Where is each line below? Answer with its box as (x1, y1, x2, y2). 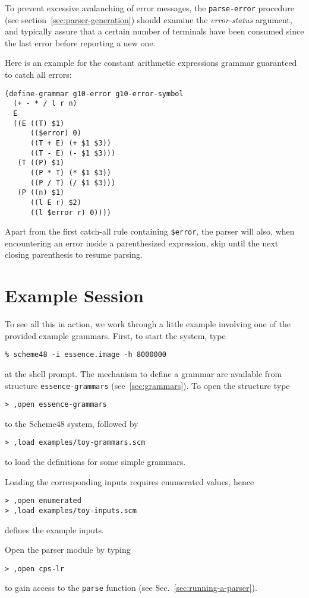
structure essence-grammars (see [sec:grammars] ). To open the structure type (5, 379, 290, 391)
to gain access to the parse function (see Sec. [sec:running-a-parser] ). (5, 581, 257, 594)
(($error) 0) (30, 129, 81, 138)
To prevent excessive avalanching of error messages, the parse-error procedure (5, 2, 294, 14)
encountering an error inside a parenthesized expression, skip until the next (5, 236, 279, 249)
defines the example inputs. (5, 523, 104, 536)
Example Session (5, 283, 144, 308)
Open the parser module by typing (5, 543, 131, 556)
